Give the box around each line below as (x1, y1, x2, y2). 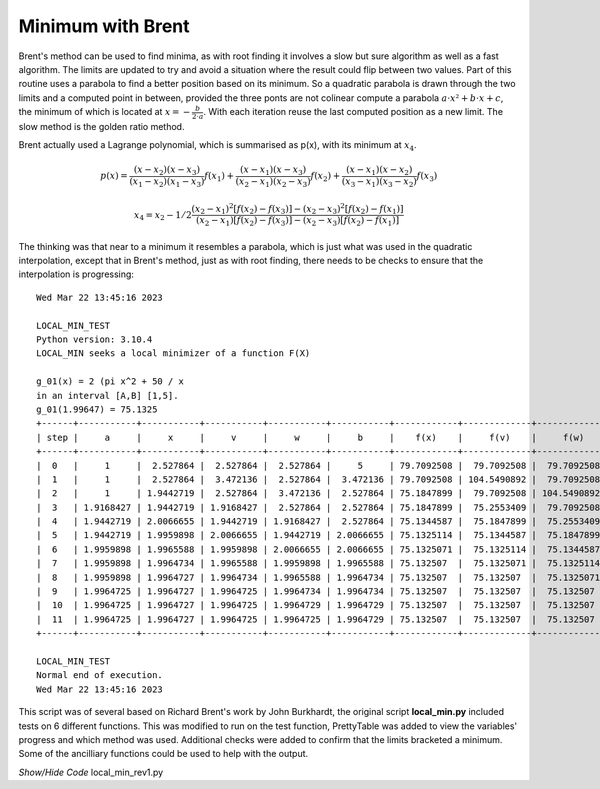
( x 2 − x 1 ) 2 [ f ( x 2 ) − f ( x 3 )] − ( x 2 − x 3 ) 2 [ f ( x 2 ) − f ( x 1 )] (191, 201, 404, 217)
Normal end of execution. (36, 670, 164, 681)
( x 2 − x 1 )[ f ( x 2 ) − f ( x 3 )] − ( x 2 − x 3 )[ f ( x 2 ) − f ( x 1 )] (195, 215, 400, 228)
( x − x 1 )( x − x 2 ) (346, 164, 413, 178)
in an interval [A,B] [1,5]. (36, 390, 179, 401)
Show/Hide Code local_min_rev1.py (18, 766, 164, 778)
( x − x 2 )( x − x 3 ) (133, 164, 200, 178)
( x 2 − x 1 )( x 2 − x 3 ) (235, 176, 311, 189)
